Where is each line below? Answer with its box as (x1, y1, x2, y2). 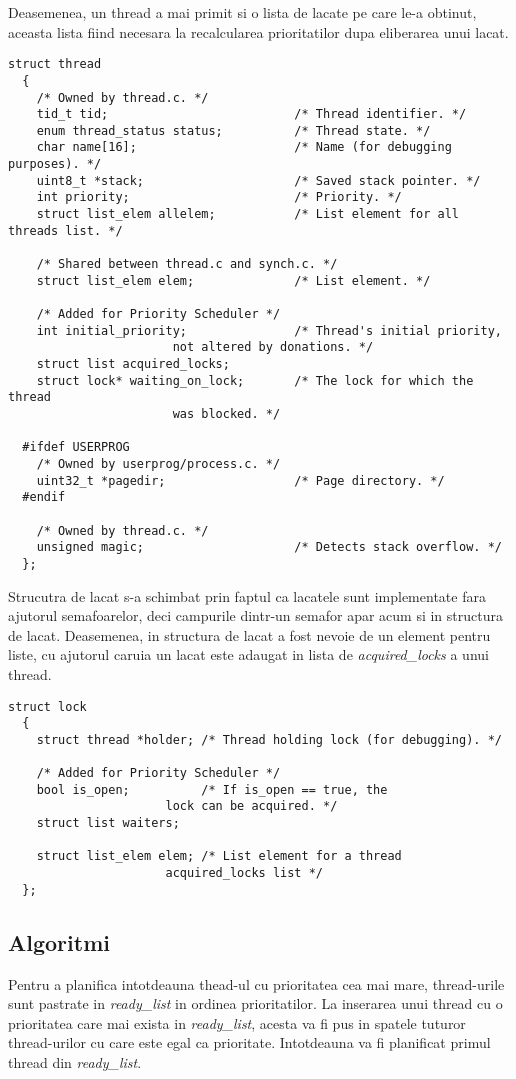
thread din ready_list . (8, 1051, 142, 1072)
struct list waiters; (36, 816, 180, 831)
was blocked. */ (172, 406, 281, 421)
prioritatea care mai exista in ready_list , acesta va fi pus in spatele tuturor (8, 1012, 466, 1033)
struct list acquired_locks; (36, 357, 230, 371)
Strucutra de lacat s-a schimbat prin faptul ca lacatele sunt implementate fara (8, 585, 486, 606)
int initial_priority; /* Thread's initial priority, (36, 323, 502, 338)
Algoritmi (8, 926, 110, 957)
